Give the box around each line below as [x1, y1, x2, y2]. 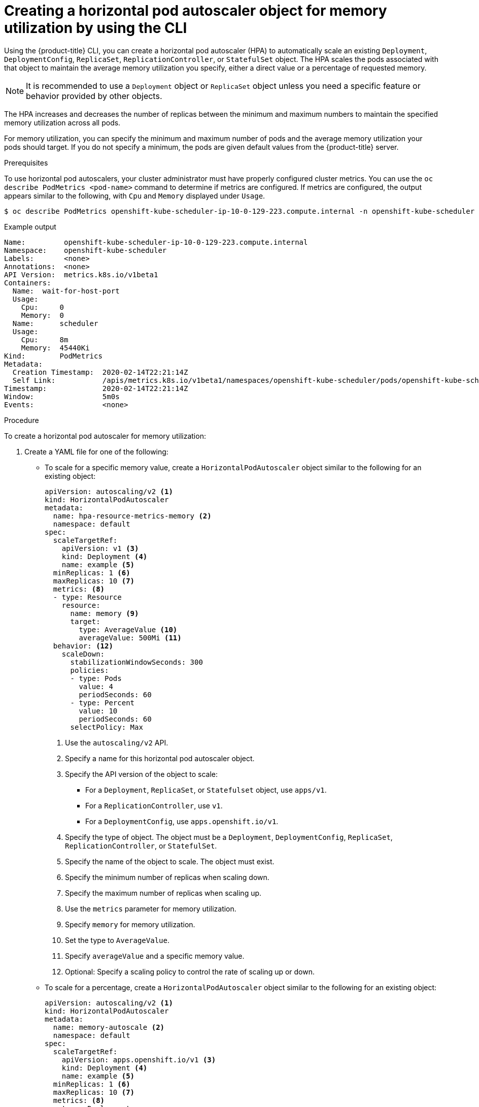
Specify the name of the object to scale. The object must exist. [65, 857, 275, 866]
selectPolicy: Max [70, 723, 143, 731]
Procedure [4, 415, 39, 425]
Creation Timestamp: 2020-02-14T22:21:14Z [12, 368, 188, 376]
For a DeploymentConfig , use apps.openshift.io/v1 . [85, 817, 279, 826]
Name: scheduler [12, 319, 98, 328]
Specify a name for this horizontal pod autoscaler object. [65, 754, 255, 763]
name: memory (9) [70, 609, 139, 617]
